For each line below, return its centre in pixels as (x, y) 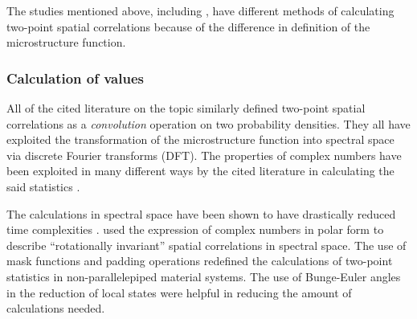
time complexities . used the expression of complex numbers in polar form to (195, 229)
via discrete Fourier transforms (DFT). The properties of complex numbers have (204, 155)
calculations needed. (56, 308)
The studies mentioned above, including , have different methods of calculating (200, 10)
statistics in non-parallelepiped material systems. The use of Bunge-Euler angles (204, 276)
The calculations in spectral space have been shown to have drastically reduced (201, 213)
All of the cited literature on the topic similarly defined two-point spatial (186, 108)
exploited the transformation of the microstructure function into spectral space (200, 139)
